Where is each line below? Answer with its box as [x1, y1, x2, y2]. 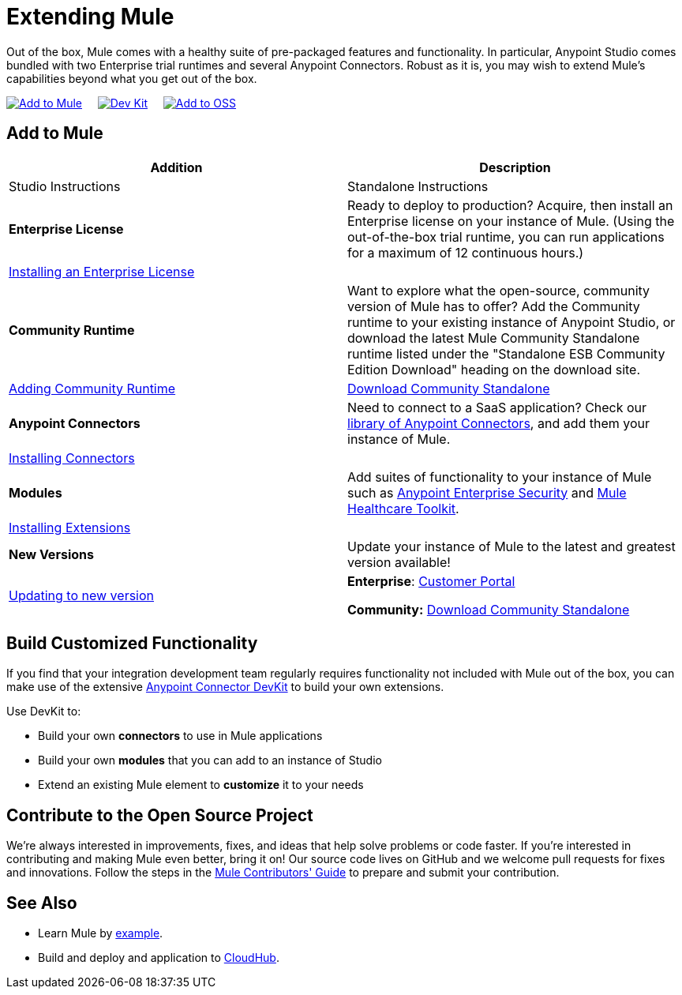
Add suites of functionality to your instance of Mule [347, 468, 652, 485]
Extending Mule [6, 3, 174, 30]
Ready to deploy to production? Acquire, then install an [347, 197, 673, 213]
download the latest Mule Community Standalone [347, 329, 640, 346]
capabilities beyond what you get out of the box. [6, 71, 257, 85]
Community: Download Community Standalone [347, 601, 630, 618]
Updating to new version [9, 587, 155, 603]
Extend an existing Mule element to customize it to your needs [38, 778, 364, 792]
